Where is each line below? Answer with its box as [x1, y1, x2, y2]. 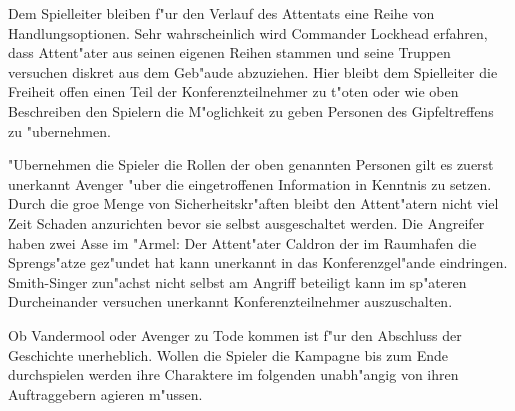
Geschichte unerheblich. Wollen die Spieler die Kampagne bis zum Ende [8, 344, 448, 365]
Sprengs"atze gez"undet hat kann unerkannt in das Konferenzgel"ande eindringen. [8, 252, 508, 273]
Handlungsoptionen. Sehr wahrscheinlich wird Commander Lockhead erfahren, [8, 22, 488, 43]
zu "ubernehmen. [8, 120, 111, 141]
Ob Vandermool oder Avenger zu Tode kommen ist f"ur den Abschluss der [8, 324, 462, 345]
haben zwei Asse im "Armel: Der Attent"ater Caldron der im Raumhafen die [8, 232, 477, 253]
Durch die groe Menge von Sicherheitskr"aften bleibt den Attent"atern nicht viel [8, 193, 499, 214]
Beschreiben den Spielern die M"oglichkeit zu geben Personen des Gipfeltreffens [8, 100, 494, 121]
